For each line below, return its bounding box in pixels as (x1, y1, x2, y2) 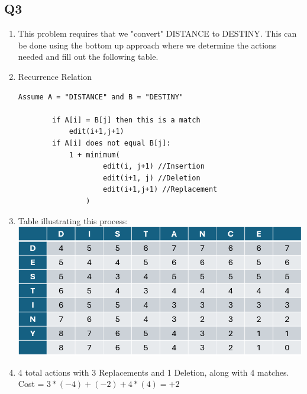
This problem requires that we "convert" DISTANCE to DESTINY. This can (18, 27, 297, 40)
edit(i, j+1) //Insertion (102, 162, 205, 171)
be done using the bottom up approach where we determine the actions (18, 38, 277, 51)
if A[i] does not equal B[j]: (52, 138, 171, 147)
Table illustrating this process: (18, 214, 128, 227)
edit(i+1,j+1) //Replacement (102, 185, 218, 194)
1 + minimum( (69, 150, 120, 159)
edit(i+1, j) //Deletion (102, 173, 201, 182)
